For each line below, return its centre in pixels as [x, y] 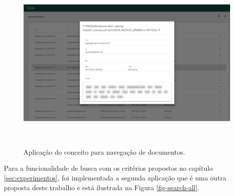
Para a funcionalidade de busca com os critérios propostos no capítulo [108, 168]
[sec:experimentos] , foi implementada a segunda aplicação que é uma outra [115, 177]
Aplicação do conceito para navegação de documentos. [104, 151]
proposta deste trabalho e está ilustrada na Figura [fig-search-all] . [102, 187]
